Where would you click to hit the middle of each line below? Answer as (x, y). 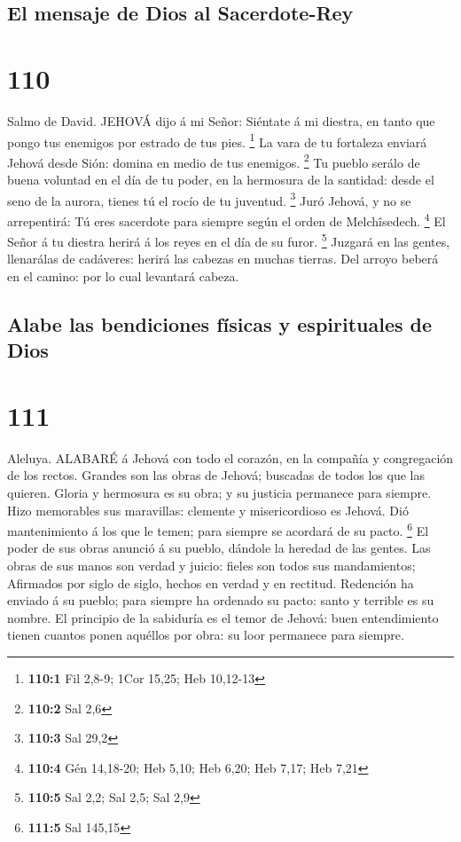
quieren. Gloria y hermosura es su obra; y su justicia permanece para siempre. (219, 493)
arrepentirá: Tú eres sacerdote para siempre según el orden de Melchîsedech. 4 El (227, 219)
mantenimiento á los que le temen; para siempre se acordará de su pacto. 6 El (218, 529)
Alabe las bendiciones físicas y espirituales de (220, 323)
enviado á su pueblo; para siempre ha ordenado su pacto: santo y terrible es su (221, 600)
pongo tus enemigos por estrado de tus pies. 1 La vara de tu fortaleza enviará (217, 140)
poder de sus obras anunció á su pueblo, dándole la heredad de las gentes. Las (219, 548)
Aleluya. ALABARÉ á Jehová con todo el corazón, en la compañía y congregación (230, 457)
